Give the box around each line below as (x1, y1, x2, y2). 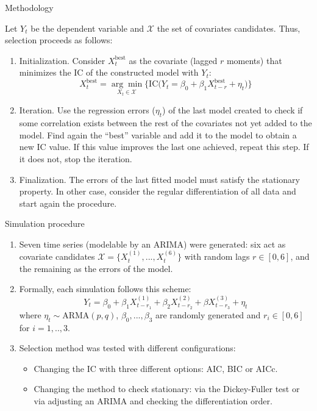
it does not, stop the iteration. (19, 152, 132, 165)
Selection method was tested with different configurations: (19, 341, 236, 354)
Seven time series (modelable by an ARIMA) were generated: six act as (19, 237, 286, 250)
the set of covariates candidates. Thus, (157, 21, 301, 34)
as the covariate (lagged (129, 54, 218, 66)
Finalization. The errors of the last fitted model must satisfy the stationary (19, 173, 300, 185)
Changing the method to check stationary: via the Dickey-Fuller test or (34, 382, 300, 395)
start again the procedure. (19, 196, 117, 209)
